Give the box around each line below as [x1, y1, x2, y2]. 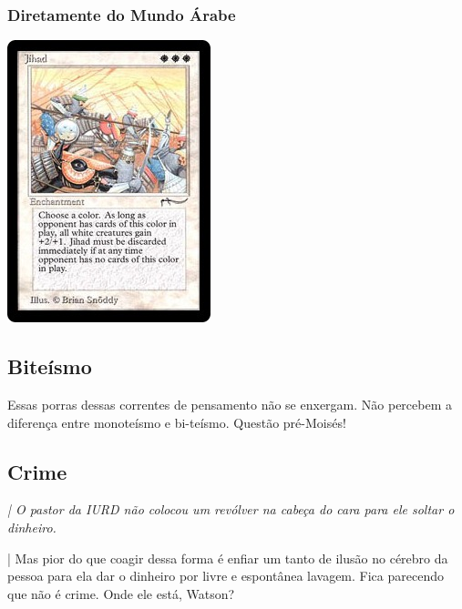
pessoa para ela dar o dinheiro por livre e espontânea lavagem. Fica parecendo [7, 566, 444, 585]
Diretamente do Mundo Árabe [7, 3, 236, 25]
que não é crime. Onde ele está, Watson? [7, 584, 235, 603]
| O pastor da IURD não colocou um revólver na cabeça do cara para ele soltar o [7, 500, 455, 519]
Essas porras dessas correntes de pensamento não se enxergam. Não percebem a [7, 395, 452, 414]
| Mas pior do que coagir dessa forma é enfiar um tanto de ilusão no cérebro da [7, 548, 448, 567]
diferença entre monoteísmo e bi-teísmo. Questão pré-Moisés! [7, 412, 346, 431]
